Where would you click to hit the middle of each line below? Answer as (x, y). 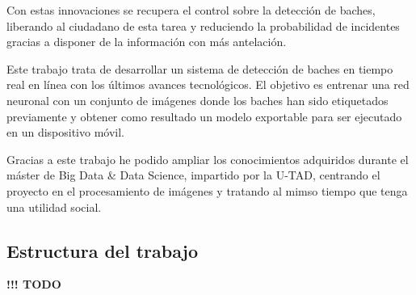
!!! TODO (34, 284)
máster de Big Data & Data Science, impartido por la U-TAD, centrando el (193, 175)
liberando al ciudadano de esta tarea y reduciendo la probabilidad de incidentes (203, 25)
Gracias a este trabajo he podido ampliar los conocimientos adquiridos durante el (208, 159)
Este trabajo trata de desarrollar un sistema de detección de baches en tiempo (200, 68)
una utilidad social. (54, 206)
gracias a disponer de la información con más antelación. (147, 42)
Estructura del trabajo (103, 250)
